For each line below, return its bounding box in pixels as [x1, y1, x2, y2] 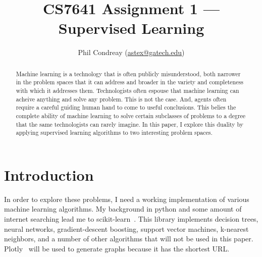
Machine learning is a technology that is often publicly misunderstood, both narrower [16, 69, 241, 78]
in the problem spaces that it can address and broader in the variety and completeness [16, 78, 243, 86]
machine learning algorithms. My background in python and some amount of [4, 203, 242, 214]
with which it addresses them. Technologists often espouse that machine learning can [16, 86, 239, 95]
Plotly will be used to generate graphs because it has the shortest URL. [4, 243, 230, 253]
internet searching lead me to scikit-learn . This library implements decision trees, [4, 214, 258, 224]
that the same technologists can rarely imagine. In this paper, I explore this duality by [16, 120, 244, 128]
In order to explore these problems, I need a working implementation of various [4, 193, 249, 204]
